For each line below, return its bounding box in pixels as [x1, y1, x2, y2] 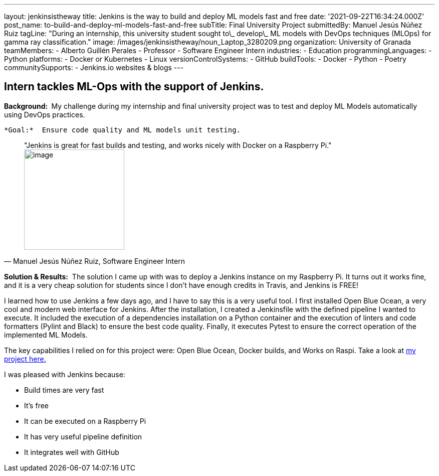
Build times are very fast [24, 385, 104, 394]
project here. [4, 354, 46, 363]
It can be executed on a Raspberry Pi [24, 416, 146, 425]
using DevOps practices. [4, 110, 85, 119]
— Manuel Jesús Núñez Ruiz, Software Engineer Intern [4, 256, 185, 265]
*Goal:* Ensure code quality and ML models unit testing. [4, 125, 241, 134]
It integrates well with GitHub [24, 447, 119, 456]
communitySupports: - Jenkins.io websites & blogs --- [4, 63, 184, 72]
